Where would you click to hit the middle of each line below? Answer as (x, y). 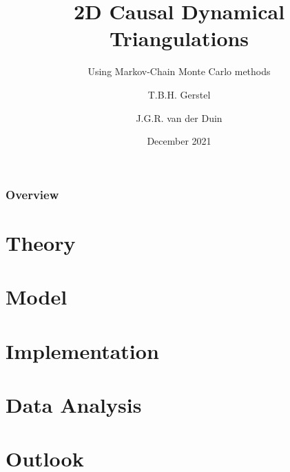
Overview (32, 194)
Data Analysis (74, 404)
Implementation (82, 350)
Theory (41, 242)
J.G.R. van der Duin (179, 117)
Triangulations (179, 38)
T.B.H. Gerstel (179, 94)
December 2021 (179, 141)
